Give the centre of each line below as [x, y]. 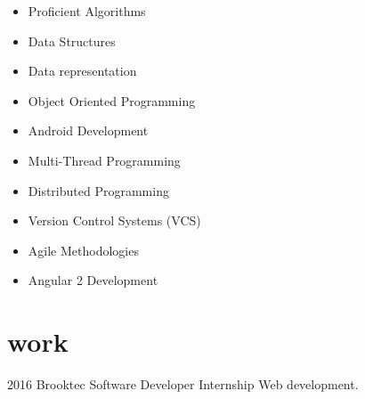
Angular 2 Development [93, 280]
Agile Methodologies [83, 250]
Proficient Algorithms [87, 11]
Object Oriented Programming [112, 100]
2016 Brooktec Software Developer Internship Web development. [183, 384]
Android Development [88, 130]
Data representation [82, 71]
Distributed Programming [98, 190]
